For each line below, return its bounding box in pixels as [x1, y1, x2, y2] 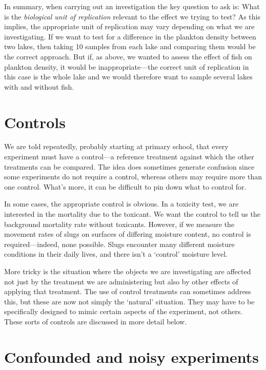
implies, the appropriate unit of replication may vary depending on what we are [4, 21, 255, 32]
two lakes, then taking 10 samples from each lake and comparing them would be [4, 41, 256, 52]
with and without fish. [4, 81, 74, 92]
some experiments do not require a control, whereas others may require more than [4, 171, 262, 182]
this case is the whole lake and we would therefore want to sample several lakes [4, 71, 253, 82]
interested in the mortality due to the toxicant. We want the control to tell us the [4, 209, 260, 219]
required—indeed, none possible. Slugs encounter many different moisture [4, 238, 235, 249]
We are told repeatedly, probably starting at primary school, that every [4, 141, 229, 152]
